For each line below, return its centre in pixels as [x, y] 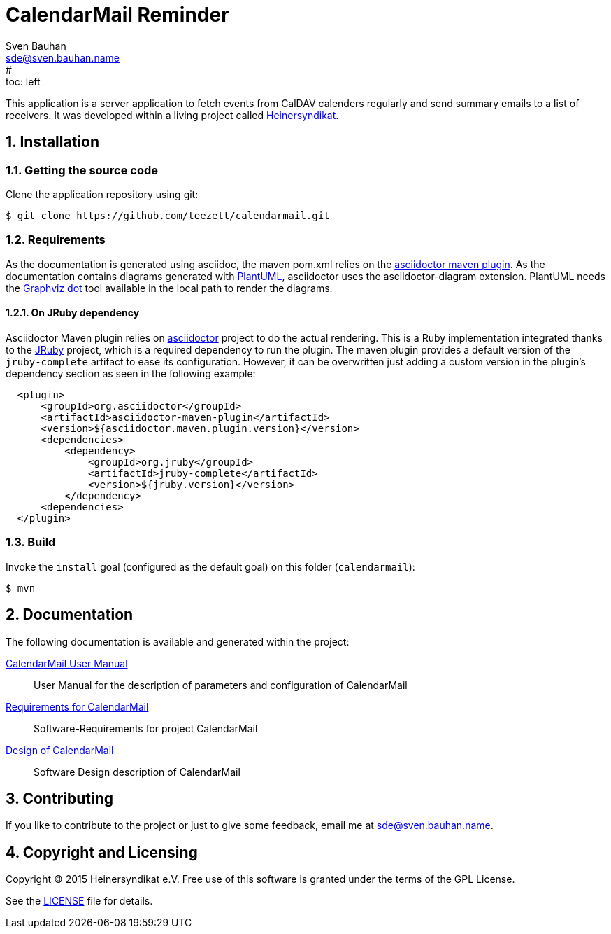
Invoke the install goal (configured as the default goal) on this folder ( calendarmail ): [210, 566]
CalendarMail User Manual [67, 663]
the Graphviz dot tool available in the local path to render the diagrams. [169, 288]
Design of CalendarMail [60, 750]
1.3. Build [31, 542]
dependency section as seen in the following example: [131, 373]
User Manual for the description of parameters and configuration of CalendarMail [221, 685]
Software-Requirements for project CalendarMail [146, 728]
